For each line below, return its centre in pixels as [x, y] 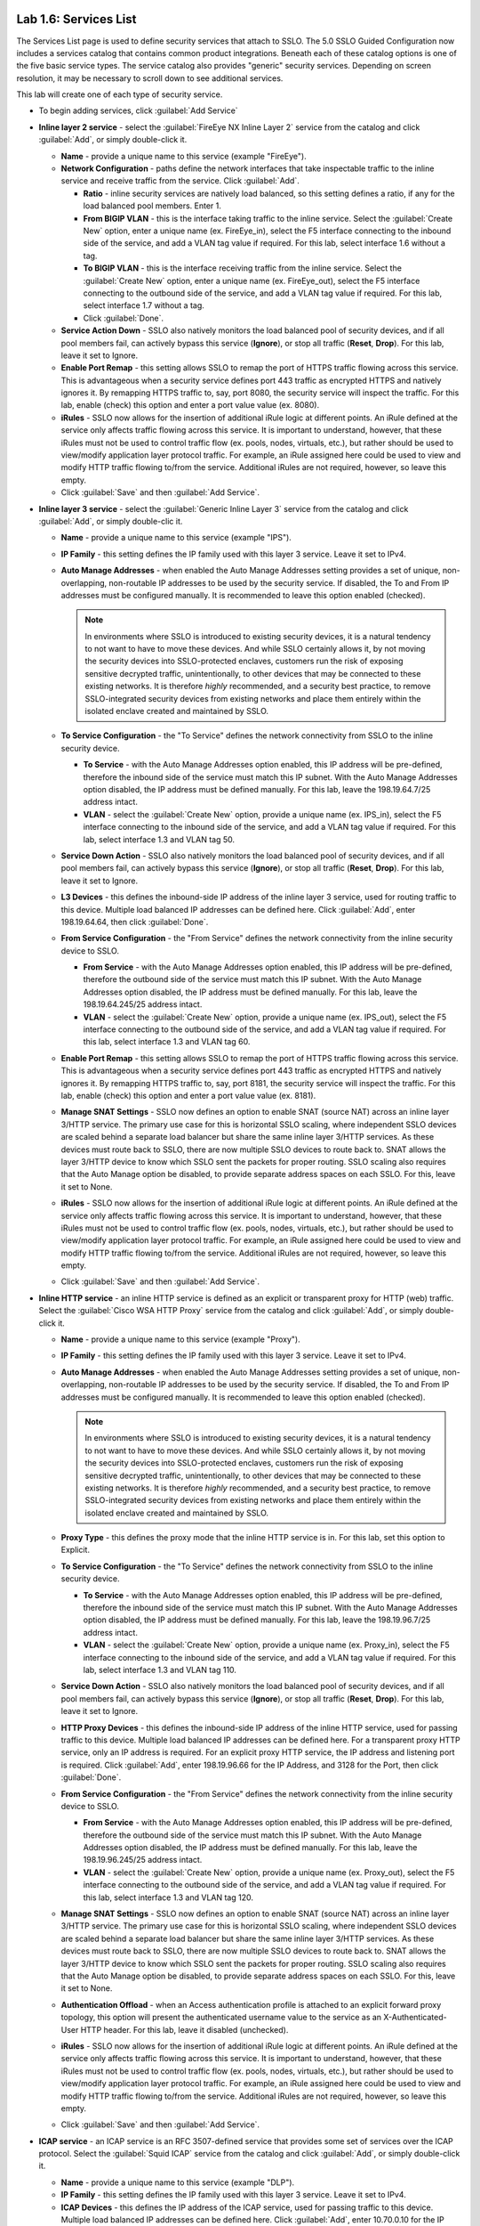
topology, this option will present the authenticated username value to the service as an [221, 2018]
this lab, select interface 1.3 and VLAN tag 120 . [168, 1897]
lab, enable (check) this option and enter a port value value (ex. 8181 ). [188, 1095]
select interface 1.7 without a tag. [144, 305]
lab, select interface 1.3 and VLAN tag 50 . [159, 839]
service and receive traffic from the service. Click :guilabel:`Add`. [180, 181]
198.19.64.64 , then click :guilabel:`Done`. [135, 922]
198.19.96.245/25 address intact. [143, 1860]
